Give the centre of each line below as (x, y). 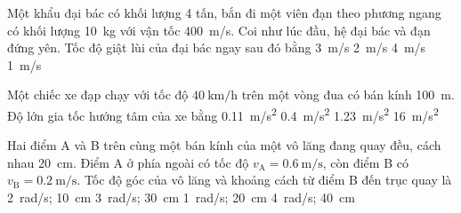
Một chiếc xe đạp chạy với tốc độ (98, 95)
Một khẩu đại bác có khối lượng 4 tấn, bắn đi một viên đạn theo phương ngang (224, 12)
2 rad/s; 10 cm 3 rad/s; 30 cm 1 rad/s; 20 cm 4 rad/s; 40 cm (181, 197)
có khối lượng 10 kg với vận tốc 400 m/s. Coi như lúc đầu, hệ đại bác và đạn (219, 30)
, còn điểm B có (365, 162)
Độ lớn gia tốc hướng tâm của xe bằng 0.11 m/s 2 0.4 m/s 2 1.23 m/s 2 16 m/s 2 (223, 114)
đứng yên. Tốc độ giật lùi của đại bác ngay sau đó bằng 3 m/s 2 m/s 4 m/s (217, 47)
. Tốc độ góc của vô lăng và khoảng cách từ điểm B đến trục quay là (264, 180)
